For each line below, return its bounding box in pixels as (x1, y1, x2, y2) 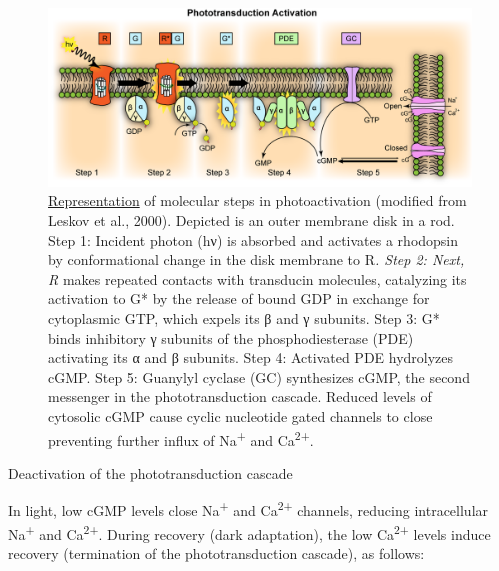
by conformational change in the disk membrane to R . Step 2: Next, (48, 249, 465, 270)
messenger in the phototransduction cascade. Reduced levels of (48, 386, 432, 407)
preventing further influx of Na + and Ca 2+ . (48, 426, 314, 450)
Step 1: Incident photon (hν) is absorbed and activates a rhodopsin (48, 229, 459, 250)
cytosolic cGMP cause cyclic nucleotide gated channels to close (48, 406, 433, 426)
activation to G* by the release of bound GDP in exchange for (48, 288, 430, 309)
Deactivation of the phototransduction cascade (8, 462, 293, 483)
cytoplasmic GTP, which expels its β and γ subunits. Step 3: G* (48, 308, 440, 329)
